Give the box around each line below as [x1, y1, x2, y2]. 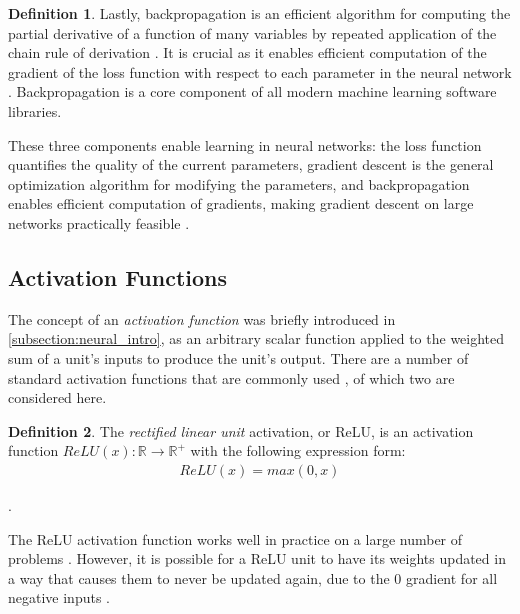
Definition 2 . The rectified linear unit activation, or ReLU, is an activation [8, 420, 474, 441]
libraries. [8, 100, 62, 121]
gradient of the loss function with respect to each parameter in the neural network [8, 61, 512, 82]
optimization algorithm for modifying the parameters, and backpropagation [8, 173, 470, 194]
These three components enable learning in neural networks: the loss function [8, 134, 482, 155]
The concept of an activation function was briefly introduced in [8, 308, 396, 329]
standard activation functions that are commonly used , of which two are [8, 367, 455, 388]
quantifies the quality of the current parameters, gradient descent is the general [8, 154, 494, 175]
